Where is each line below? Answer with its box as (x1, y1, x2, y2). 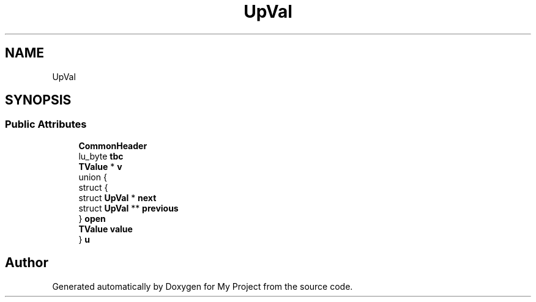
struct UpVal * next (78, 192, 157, 203)
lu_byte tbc (78, 150, 124, 161)
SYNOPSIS (5, 92, 72, 108)
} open (78, 213, 106, 224)
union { (78, 171, 107, 182)
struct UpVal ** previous (78, 202, 179, 213)
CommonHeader (78, 140, 147, 151)
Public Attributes (5, 118, 87, 131)
